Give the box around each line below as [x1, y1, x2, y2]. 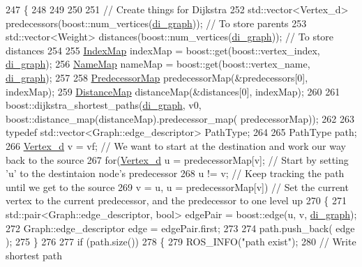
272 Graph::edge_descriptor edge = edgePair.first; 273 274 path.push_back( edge [6, 220, 355, 235]
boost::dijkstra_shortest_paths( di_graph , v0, [6, 98, 202, 112]
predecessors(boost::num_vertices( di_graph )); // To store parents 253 [6, 15, 307, 30]
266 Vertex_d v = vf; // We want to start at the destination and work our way [6, 138, 346, 153]
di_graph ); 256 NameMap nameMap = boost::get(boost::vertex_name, [6, 56, 310, 71]
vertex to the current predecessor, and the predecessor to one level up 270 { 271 [6, 193, 347, 208]
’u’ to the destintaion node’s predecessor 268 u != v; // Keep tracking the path [6, 166, 345, 181]
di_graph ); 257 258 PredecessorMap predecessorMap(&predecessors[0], [6, 70, 308, 84]
